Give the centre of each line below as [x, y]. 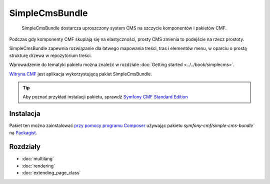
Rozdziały [25, 147]
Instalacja [25, 114]
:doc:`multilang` [38, 159]
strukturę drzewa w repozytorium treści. [50, 55]
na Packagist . [23, 132]
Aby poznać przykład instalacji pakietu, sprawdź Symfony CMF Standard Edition [105, 97]
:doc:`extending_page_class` [51, 173]
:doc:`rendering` [38, 165]
